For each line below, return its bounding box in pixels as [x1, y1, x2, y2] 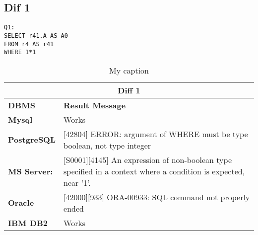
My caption [109, 64, 149, 76]
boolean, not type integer [64, 139, 151, 151]
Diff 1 [118, 84, 140, 96]
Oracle [8, 197, 34, 209]
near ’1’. [64, 176, 91, 188]
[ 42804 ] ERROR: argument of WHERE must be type [64, 128, 248, 140]
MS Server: [8, 165, 53, 177]
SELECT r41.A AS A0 [4, 32, 68, 39]
